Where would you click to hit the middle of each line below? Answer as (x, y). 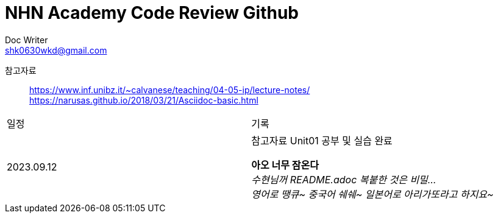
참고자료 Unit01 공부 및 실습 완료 (322, 140)
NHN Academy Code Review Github (152, 13)
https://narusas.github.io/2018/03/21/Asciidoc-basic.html (144, 100)
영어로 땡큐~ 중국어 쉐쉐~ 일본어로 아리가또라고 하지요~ (372, 194)
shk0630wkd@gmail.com (56, 50)
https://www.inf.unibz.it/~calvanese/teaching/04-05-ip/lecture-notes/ (170, 90)
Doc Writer (27, 40)
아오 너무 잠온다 (285, 165)
